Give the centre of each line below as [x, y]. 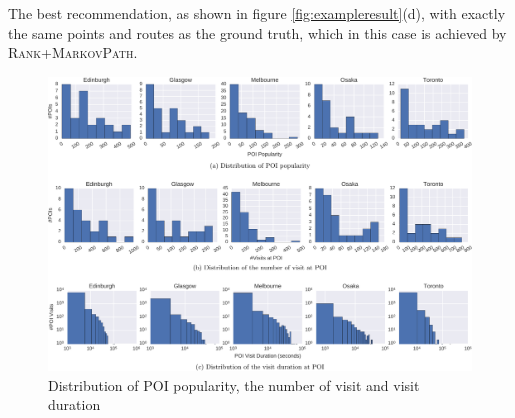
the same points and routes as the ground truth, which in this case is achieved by [257, 32]
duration [74, 404]
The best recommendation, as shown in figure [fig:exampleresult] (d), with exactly [257, 13]
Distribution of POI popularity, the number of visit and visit [234, 384]
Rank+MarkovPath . [73, 52]
